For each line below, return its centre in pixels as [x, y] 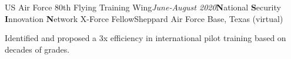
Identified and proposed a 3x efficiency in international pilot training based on [145, 38]
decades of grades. [37, 49]
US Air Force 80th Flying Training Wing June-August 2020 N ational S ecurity [143, 7]
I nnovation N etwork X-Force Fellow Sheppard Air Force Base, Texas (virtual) [144, 18]
